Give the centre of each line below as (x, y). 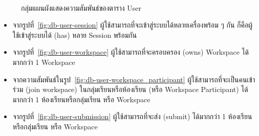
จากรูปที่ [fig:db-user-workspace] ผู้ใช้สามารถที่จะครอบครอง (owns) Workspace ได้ (131, 52)
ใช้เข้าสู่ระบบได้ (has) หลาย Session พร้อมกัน (75, 35)
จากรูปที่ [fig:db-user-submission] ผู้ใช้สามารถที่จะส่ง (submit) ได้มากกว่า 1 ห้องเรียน (132, 116)
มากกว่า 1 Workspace (44, 62)
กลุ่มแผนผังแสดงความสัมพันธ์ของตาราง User (81, 7)
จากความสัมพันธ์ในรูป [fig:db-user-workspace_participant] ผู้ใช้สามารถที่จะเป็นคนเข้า (134, 79)
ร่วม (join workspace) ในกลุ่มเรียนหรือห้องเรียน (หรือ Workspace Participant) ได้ (130, 89)
